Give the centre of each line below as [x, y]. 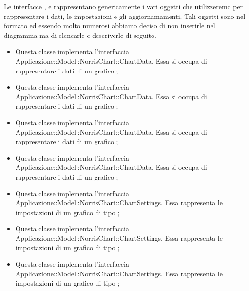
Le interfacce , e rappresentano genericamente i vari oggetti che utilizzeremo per [124, 6]
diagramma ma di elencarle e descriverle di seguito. [80, 35]
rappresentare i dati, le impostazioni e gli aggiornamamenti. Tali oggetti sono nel [125, 16]
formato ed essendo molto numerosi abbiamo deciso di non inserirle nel [110, 26]
